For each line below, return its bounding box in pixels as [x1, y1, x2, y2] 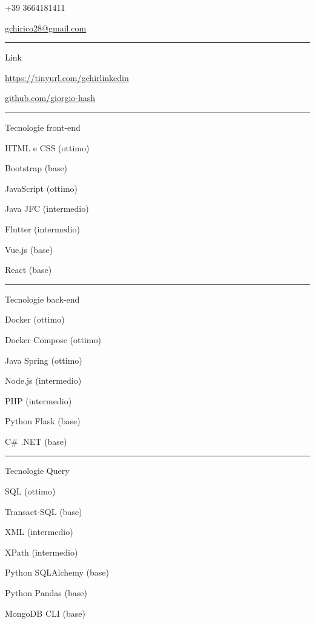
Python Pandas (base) [5, 586, 87, 599]
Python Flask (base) [5, 415, 81, 427]
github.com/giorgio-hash [5, 91, 96, 104]
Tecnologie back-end [5, 292, 80, 305]
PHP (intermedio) [5, 394, 72, 407]
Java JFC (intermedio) [5, 202, 89, 215]
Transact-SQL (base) [5, 505, 82, 517]
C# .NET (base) [5, 435, 67, 447]
